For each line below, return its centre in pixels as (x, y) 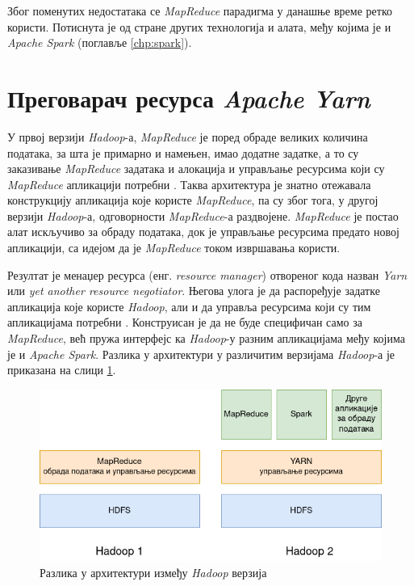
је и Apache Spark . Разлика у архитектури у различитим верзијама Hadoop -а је (201, 354)
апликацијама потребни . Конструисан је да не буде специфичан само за (185, 322)
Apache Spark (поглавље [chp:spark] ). (100, 42)
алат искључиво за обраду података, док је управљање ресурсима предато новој (203, 232)
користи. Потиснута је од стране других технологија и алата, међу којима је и (199, 26)
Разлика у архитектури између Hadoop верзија (153, 572)
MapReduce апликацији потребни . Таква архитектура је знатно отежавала (189, 184)
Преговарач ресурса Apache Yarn (189, 98)
